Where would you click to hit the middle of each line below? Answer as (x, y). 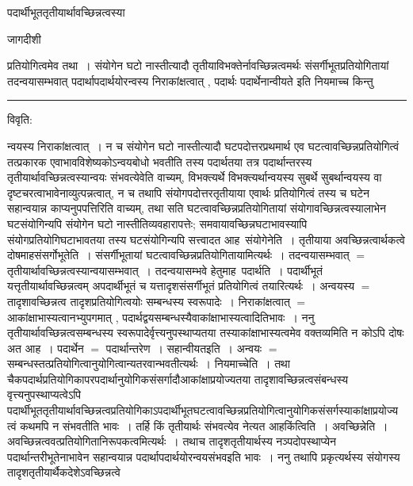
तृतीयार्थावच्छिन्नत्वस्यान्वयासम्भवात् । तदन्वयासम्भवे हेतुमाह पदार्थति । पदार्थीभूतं (165, 270)
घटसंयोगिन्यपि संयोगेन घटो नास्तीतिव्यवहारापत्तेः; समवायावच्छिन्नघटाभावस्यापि (157, 223)
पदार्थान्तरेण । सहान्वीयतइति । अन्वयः (184, 348)
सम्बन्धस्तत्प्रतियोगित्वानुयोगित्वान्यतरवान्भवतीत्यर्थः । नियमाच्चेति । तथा (149, 364)
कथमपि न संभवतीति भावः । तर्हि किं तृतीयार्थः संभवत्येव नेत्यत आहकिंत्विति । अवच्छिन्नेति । (204, 425)
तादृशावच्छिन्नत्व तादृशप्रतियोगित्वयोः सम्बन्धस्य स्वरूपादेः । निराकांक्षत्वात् (149, 301)
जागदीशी (24, 38)
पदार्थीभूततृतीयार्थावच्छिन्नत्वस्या (66, 12)
